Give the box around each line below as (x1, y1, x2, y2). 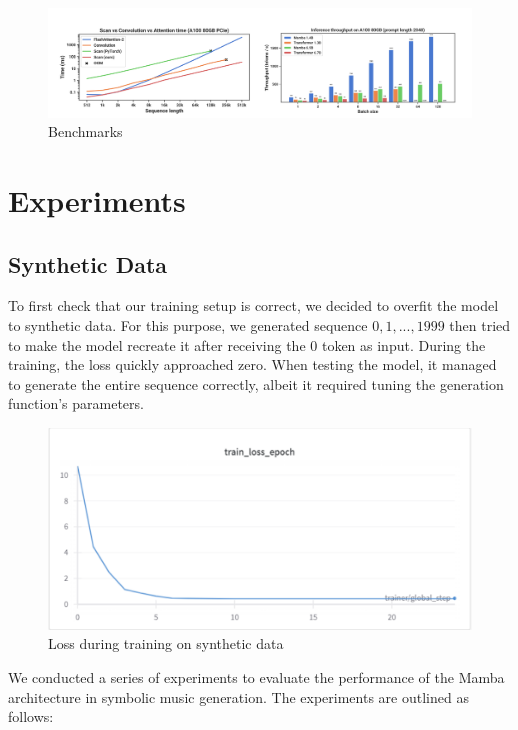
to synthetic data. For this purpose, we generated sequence (8, 315, 368, 336)
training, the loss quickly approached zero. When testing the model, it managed (8, 354, 497, 375)
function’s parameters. (8, 393, 144, 414)
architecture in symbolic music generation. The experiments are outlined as (8, 686, 469, 707)
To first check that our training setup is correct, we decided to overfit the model (8, 295, 499, 316)
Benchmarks (48, 121, 123, 142)
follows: (8, 706, 54, 727)
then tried (449, 315, 511, 336)
